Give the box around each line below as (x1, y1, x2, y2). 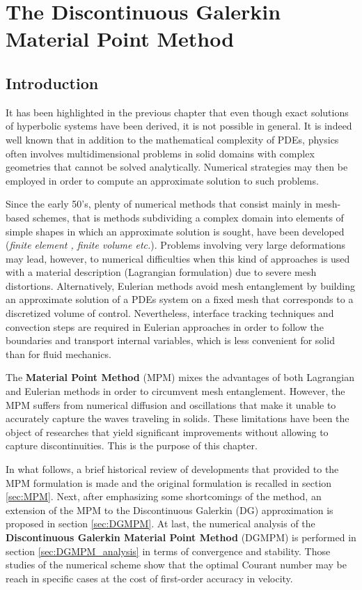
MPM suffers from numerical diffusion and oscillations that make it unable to (6, 397, 336, 412)
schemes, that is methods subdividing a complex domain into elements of (32, 210, 344, 224)
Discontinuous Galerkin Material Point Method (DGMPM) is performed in (6, 529, 356, 544)
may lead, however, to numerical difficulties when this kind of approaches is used (6, 251, 350, 265)
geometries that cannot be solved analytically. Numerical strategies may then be (6, 160, 348, 174)
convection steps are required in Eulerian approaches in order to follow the (6, 319, 324, 334)
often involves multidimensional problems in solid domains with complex (6, 146, 315, 160)
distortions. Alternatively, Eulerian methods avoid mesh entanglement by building (6, 278, 355, 293)
